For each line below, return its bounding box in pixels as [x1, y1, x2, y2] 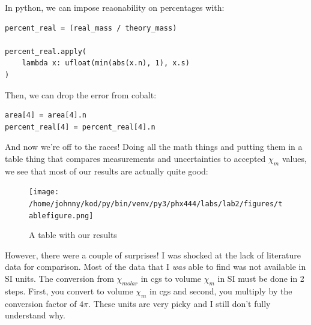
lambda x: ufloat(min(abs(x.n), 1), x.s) [22, 59, 190, 68]
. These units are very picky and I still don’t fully [88, 297, 271, 309]
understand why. [5, 309, 65, 321]
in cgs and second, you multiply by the [149, 284, 292, 297]
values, [282, 152, 307, 164]
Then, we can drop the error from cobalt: [5, 88, 157, 101]
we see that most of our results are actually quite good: [5, 164, 208, 177]
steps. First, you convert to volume [5, 284, 133, 297]
